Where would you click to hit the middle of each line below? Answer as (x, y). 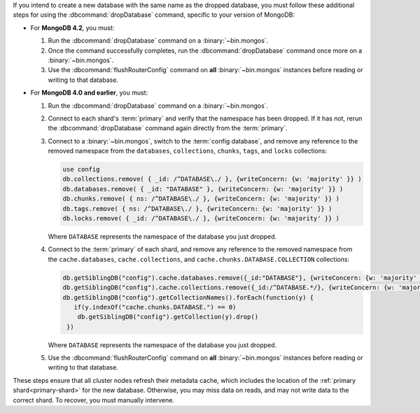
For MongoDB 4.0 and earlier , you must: (89, 93)
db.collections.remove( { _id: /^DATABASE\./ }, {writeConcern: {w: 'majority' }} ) (212, 179)
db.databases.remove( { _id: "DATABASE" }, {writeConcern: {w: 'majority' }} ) (203, 189)
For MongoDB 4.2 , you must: (72, 27)
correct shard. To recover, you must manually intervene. (94, 400)
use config (81, 169)
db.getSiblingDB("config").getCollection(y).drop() (168, 317)
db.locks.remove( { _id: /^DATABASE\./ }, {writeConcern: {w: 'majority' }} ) (201, 218)
